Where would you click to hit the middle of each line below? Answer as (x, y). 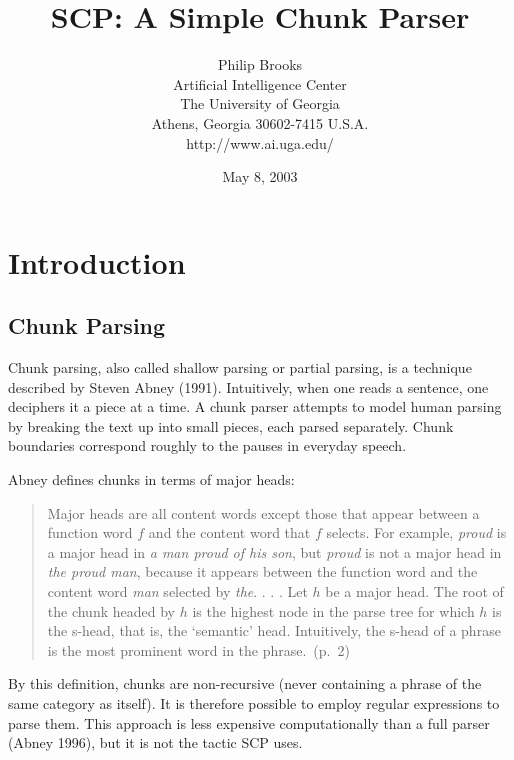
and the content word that (229, 532)
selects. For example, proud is (416, 532)
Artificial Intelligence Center (260, 83)
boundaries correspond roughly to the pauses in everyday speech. (207, 445)
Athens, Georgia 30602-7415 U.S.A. (260, 122)
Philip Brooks (260, 64)
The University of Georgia (260, 103)
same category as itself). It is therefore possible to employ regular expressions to (254, 702)
